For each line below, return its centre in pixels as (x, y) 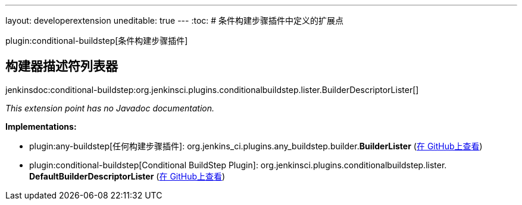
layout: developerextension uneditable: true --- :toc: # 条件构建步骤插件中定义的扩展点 (175, 20)
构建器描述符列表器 (62, 66)
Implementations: (41, 126)
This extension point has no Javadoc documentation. (110, 108)
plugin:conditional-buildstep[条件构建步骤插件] (97, 41)
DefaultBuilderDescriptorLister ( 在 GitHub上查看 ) (127, 176)
